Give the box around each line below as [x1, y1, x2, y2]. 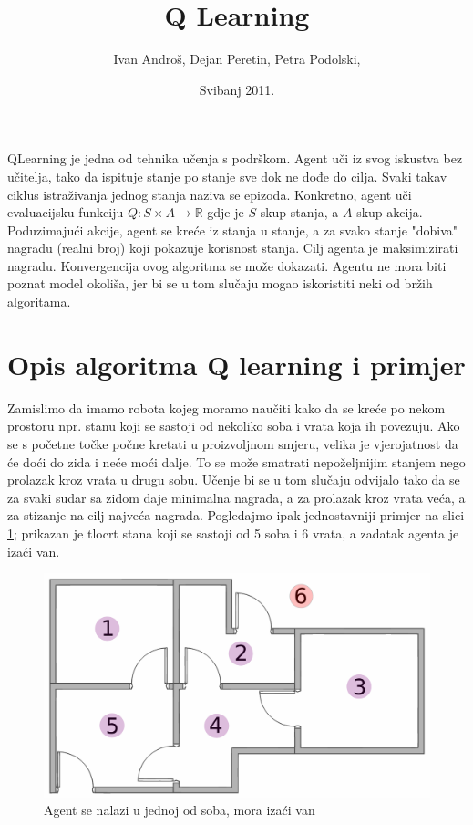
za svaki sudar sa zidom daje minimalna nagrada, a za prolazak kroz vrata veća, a [7, 487, 466, 506]
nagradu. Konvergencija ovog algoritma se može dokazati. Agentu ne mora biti [7, 256, 447, 275]
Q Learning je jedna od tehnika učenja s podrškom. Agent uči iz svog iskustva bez [7, 149, 463, 168]
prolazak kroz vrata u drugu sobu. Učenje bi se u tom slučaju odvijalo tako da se [7, 470, 460, 489]
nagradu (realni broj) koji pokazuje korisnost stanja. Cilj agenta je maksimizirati [7, 238, 458, 257]
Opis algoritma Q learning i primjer [7, 345, 466, 382]
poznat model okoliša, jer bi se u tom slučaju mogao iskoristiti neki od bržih [7, 274, 433, 293]
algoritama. [7, 292, 71, 311]
